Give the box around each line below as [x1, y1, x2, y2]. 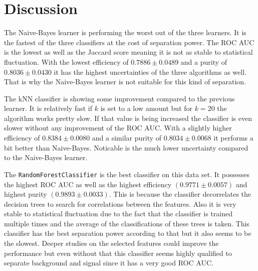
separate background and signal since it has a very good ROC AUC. [4, 257, 213, 268]
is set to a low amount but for [100, 103, 193, 113]
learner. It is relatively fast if [4, 103, 93, 113]
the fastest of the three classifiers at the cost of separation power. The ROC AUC [4, 37, 254, 47]
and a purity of [180, 56, 227, 67]
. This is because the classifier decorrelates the [109, 189, 251, 199]
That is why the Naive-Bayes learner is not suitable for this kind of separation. [4, 76, 246, 87]
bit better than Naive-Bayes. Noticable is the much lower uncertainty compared [4, 142, 248, 153]
